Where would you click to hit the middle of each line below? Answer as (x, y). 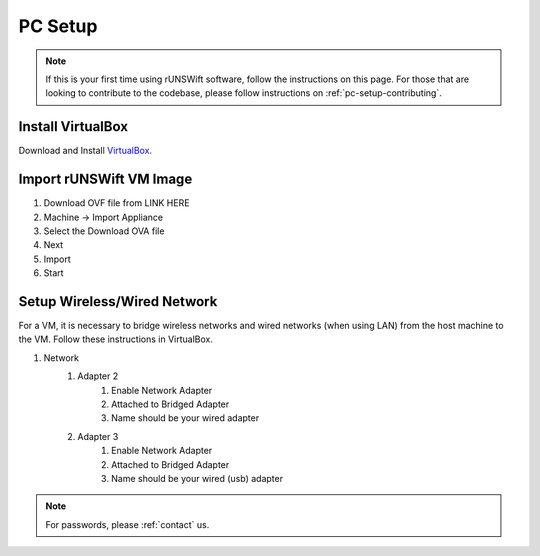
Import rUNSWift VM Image (105, 179)
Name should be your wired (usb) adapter (197, 478)
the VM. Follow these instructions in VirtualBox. (116, 339)
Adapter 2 (98, 376)
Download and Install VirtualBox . (85, 151)
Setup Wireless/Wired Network (118, 301)
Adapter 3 (98, 436)
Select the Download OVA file (104, 231)
